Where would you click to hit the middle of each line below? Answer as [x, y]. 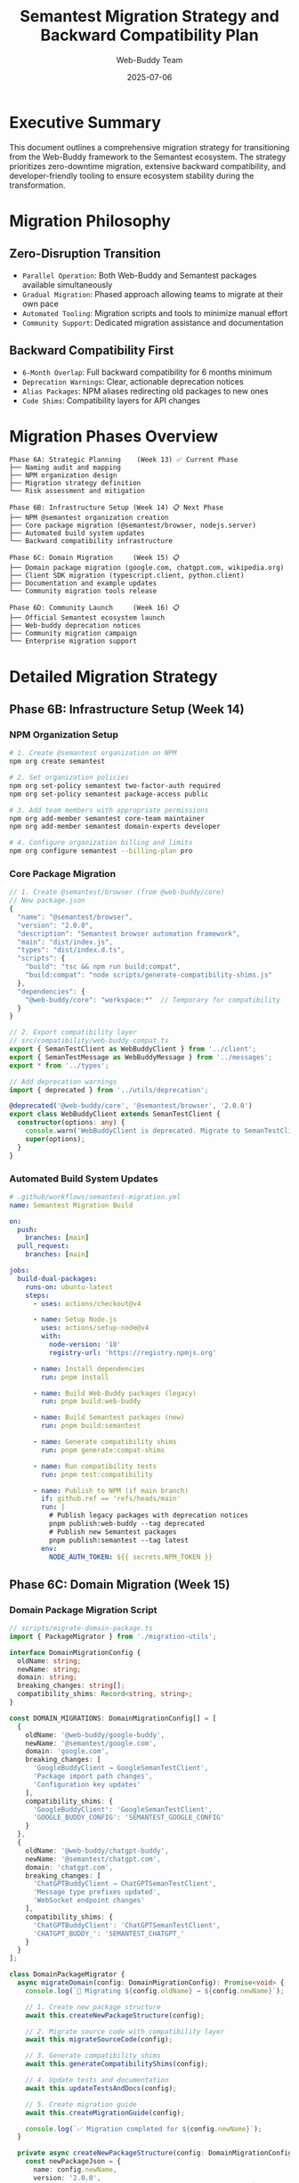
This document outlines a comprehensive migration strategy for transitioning [149, 147]
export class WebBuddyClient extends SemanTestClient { [115, 1115]
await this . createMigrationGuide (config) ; [105, 2113]
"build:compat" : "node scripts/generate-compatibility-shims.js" [149, 975]
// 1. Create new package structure [93, 2007]
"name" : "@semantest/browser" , [75, 917]
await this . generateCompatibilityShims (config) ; [117, 2064]
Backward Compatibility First [92, 350]
